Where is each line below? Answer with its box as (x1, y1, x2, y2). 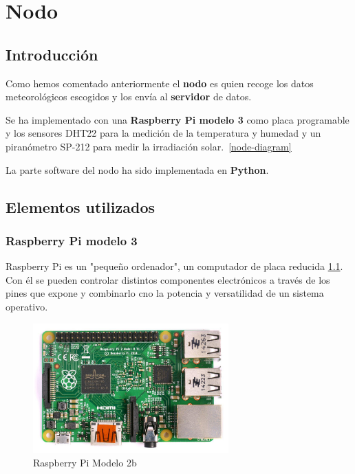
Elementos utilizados (6, 196, 155, 217)
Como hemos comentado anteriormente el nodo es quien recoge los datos (6, 76, 314, 90)
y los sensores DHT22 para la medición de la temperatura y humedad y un (6, 126, 321, 140)
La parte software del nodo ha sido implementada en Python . (6, 162, 269, 177)
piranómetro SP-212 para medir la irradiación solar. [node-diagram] (6, 139, 292, 153)
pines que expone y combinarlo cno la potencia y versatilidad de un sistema (6, 286, 324, 300)
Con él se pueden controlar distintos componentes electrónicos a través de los (6, 272, 330, 286)
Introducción (6, 43, 98, 65)
